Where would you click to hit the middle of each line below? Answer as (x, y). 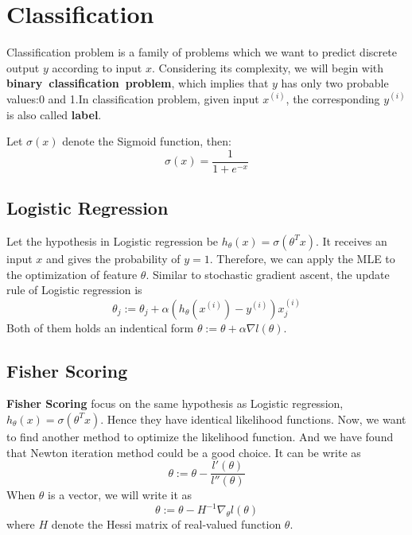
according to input (97, 67)
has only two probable (335, 83)
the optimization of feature (72, 274)
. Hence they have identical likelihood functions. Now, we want (253, 419)
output (23, 67)
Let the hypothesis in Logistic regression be (113, 240)
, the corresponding (333, 98)
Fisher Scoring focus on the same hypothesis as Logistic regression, (175, 403)
